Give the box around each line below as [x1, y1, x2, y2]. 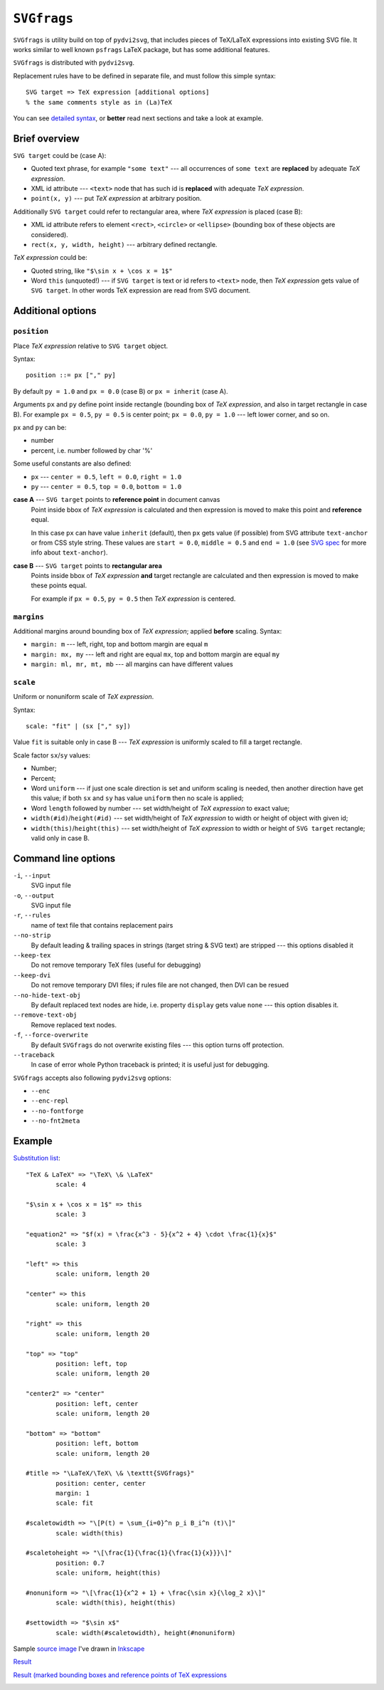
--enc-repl [31, 1097, 69, 1105]
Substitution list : [13, 1154, 60, 1162]
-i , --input [13, 871, 51, 879]
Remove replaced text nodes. [31, 1020, 117, 1029]
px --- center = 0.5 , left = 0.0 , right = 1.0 [31, 472, 182, 481]
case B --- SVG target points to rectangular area [13, 561, 163, 570]
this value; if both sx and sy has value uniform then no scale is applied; [31, 794, 244, 802]
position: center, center [55, 1479, 146, 1487]
